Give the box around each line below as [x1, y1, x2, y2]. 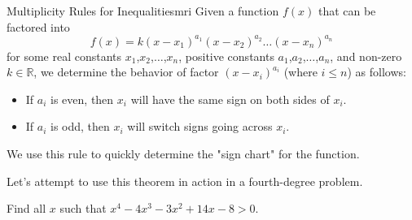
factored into [7, 18, 70, 35]
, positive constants [178, 47, 274, 64]
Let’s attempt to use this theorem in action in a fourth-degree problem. [7, 172, 363, 189]
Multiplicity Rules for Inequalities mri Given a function [7, 2, 279, 19]
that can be [318, 2, 376, 19]
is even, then [50, 90, 114, 107]
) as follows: [347, 63, 406, 80]
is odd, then [50, 118, 110, 135]
